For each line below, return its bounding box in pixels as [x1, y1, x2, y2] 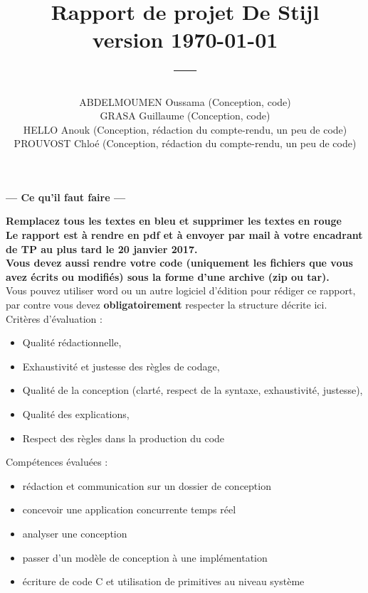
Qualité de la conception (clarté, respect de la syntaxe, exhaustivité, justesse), [22, 383, 363, 397]
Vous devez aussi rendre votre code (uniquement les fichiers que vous [6, 255, 353, 270]
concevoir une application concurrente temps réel [22, 502, 236, 517]
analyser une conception [22, 525, 127, 540]
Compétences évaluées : [6, 454, 108, 469]
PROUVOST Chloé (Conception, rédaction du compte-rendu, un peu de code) [14, 136, 357, 151]
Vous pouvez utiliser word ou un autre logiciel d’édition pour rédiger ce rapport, [6, 283, 356, 298]
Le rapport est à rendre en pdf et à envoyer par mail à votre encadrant [6, 228, 363, 242]
